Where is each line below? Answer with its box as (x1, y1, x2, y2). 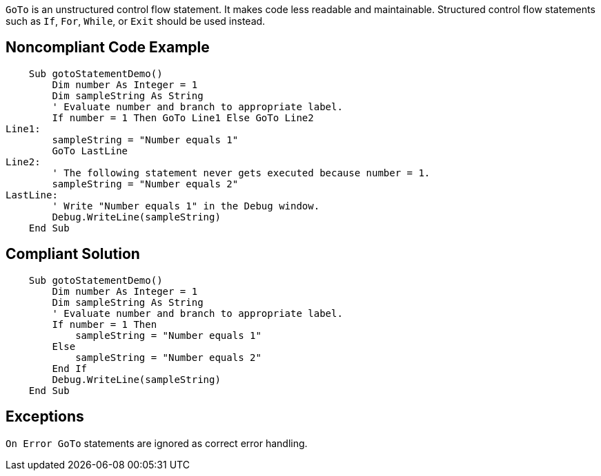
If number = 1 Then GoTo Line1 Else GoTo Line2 (52, 112, 314, 123)
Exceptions (6, 408, 84, 426)
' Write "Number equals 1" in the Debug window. (52, 200, 320, 211)
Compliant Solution (6, 245, 140, 263)
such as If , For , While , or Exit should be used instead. (6, 15, 266, 27)
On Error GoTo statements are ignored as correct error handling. (6, 437, 308, 449)
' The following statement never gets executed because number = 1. (52, 167, 431, 178)
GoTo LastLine (52, 145, 128, 156)
